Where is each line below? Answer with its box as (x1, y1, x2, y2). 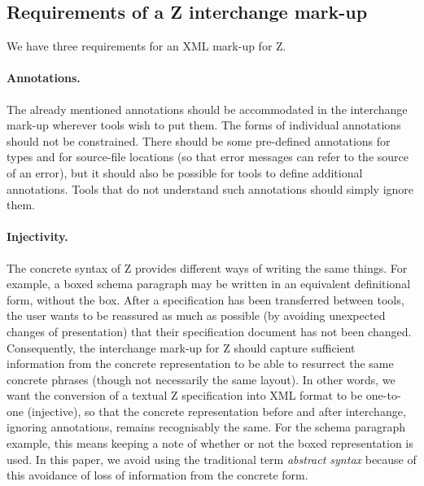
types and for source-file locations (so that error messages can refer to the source (7, 148, 409, 165)
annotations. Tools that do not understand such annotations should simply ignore (7, 180, 414, 197)
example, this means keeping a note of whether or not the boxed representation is (7, 435, 413, 452)
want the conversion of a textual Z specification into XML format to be (7, 387, 363, 404)
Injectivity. (7, 228, 68, 245)
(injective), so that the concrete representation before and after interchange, (27, 402, 406, 419)
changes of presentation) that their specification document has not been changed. (7, 322, 412, 339)
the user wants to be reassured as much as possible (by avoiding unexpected (7, 307, 386, 324)
